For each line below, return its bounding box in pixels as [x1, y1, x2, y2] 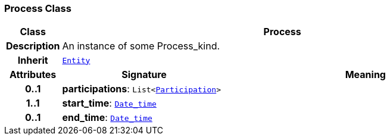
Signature [121, 69, 167, 81]
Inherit [17, 54, 48, 67]
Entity [62, 55, 91, 65]
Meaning [345, 69, 386, 81]
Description [6, 40, 60, 52]
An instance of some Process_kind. [62, 40, 220, 52]
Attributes [10, 69, 57, 81]
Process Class [4, 2, 71, 14]
